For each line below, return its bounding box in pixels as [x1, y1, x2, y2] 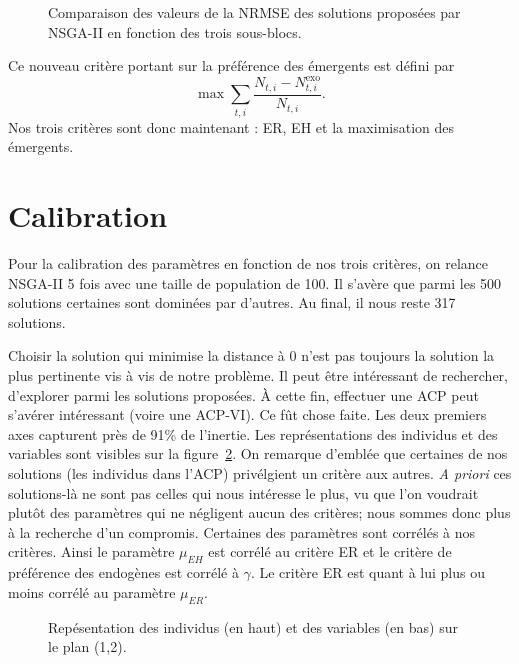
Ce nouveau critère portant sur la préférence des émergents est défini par [8, 55, 455, 76]
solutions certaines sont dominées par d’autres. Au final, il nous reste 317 [8, 292, 456, 313]
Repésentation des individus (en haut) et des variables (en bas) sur [48, 616, 458, 637]
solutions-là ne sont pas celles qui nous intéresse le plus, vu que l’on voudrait [8, 482, 479, 503]
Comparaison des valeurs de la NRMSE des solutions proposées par [48, 2, 461, 22]
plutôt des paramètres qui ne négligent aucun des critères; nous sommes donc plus [8, 502, 511, 523]
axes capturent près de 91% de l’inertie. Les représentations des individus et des [8, 423, 498, 444]
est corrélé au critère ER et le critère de [208, 541, 452, 562]
